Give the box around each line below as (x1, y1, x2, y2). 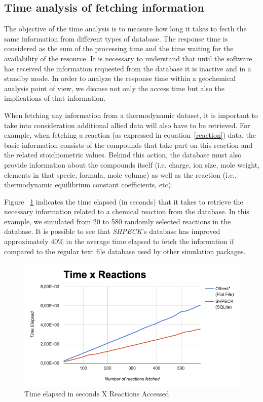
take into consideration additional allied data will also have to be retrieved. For (4, 119, 250, 130)
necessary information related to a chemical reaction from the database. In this (4, 206, 249, 217)
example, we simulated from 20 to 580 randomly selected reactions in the (4, 216, 231, 226)
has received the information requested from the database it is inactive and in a (4, 63, 251, 73)
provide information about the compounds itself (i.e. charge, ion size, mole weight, (4, 159, 259, 170)
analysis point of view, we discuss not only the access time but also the (4, 83, 224, 93)
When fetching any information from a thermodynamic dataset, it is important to (4, 109, 258, 120)
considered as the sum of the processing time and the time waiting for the (4, 43, 234, 54)
